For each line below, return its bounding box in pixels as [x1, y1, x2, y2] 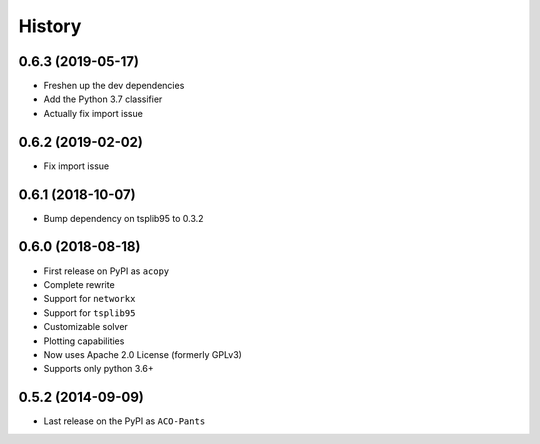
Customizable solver [43, 321, 129, 333]
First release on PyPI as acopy [43, 265, 170, 277]
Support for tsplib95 [43, 306, 136, 319]
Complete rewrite [43, 278, 115, 290]
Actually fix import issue [43, 107, 144, 119]
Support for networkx [43, 293, 136, 305]
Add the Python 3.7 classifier [43, 93, 163, 105]
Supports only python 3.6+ [43, 363, 154, 375]
